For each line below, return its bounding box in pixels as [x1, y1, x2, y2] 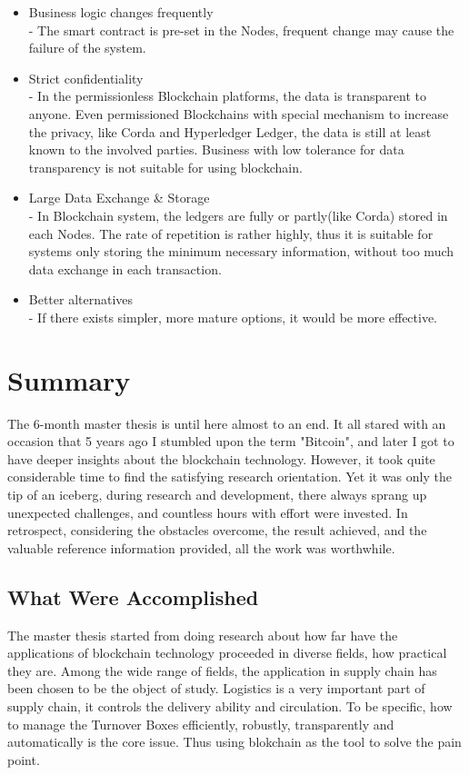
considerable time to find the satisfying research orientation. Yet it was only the [7, 467, 452, 486]
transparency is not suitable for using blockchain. [28, 157, 303, 176]
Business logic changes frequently [28, 3, 214, 21]
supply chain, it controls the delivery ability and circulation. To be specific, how [7, 696, 453, 715]
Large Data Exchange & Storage [28, 188, 210, 207]
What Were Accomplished [7, 582, 259, 611]
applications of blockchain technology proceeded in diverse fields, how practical [7, 643, 447, 662]
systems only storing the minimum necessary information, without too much [28, 242, 454, 261]
